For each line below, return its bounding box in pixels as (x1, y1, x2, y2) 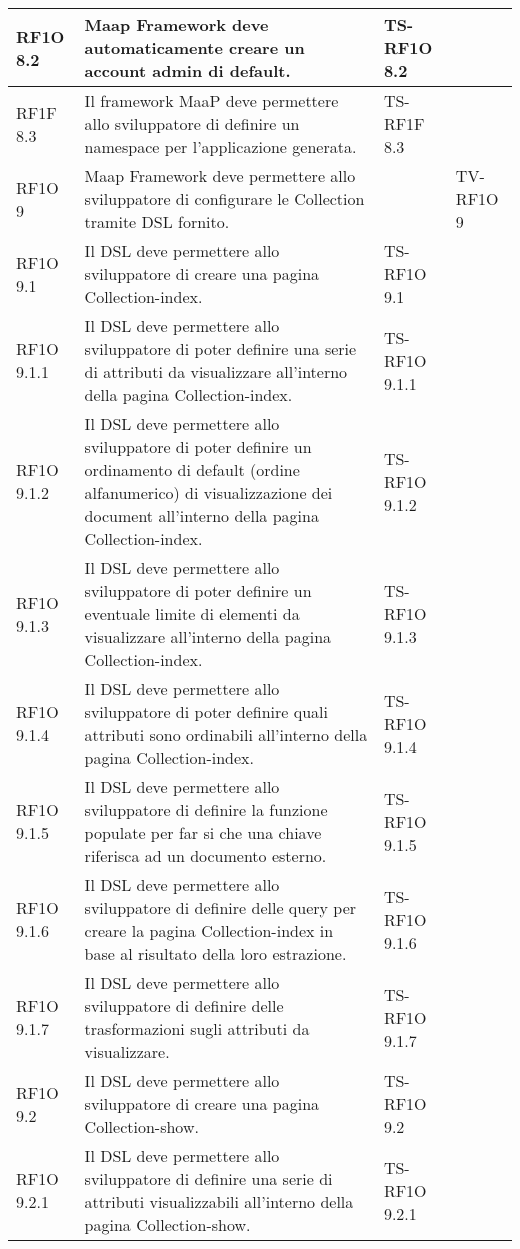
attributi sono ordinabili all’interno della (84, 723, 368, 746)
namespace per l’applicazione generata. (84, 135, 357, 158)
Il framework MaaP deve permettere (84, 89, 339, 112)
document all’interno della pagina (84, 504, 319, 527)
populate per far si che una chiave (84, 821, 322, 844)
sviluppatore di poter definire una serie (84, 337, 357, 360)
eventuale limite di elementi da (84, 602, 300, 625)
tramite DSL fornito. (84, 210, 230, 233)
